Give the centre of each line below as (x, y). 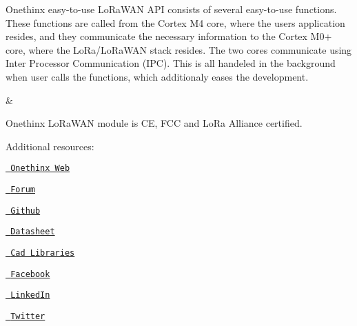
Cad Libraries (43, 253)
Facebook (30, 274)
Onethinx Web (40, 169)
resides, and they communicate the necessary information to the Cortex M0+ (169, 36)
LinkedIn (30, 295)
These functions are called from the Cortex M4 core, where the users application (175, 22)
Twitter (28, 316)
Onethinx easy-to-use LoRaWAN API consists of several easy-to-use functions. (171, 9)
